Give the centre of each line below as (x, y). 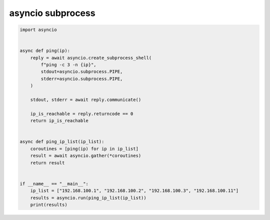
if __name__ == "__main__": (54, 183)
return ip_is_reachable (59, 121)
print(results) (49, 204)
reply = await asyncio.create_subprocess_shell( (91, 58)
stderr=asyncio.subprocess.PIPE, (82, 78)
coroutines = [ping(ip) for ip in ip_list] (84, 148)
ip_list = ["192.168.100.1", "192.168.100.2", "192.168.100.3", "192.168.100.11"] (134, 191)
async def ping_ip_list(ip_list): (62, 142)
